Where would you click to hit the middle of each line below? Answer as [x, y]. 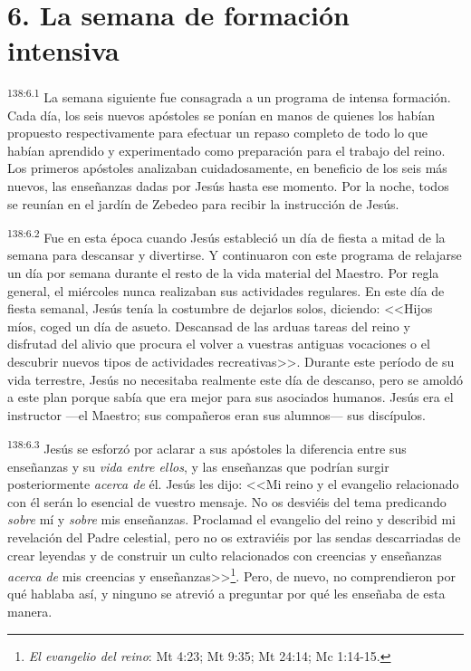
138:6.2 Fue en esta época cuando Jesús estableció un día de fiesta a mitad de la [226, 236]
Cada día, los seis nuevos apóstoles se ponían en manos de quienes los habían [221, 115]
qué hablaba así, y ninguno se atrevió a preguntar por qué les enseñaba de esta [226, 594]
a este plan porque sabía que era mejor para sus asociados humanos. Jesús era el [231, 397]
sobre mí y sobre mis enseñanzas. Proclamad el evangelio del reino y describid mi [231, 519]
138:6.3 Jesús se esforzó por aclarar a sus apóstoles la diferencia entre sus [207, 447]
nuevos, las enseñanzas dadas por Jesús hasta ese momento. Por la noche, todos [228, 185]
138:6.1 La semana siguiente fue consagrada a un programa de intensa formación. [229, 96]
